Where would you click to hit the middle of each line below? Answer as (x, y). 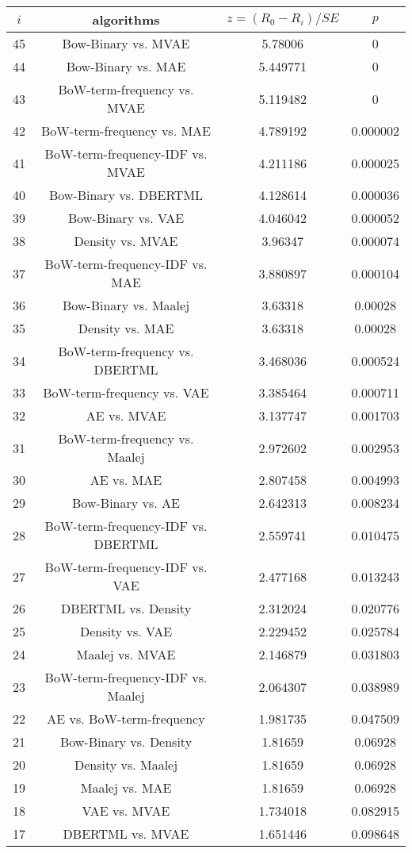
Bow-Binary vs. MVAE (126, 43)
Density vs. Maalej (126, 765)
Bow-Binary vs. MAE (126, 66)
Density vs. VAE (126, 631)
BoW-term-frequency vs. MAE (126, 131)
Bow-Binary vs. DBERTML (126, 195)
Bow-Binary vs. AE (126, 503)
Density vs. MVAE (126, 241)
